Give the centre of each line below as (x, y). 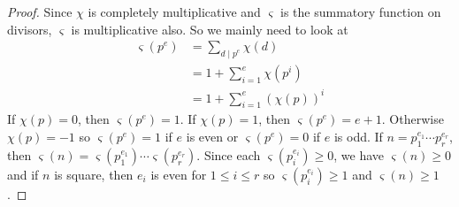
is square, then (94, 174)
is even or (212, 136)
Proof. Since (40, 11)
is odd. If (358, 136)
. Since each (229, 154)
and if (23, 174)
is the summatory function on (361, 11)
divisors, (30, 29)
